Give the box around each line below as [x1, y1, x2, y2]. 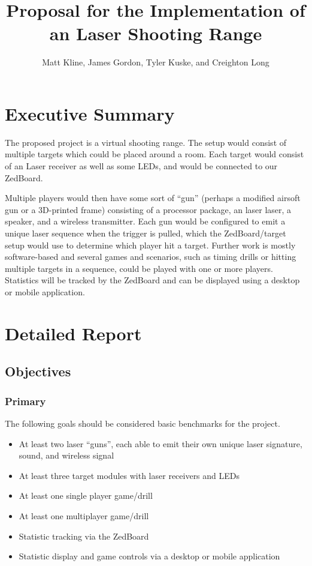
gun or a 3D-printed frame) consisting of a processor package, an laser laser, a [5, 203, 292, 215]
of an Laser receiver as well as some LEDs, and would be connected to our [5, 160, 278, 172]
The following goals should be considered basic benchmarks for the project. [5, 417, 280, 429]
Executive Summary [5, 101, 175, 125]
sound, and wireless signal [19, 449, 114, 462]
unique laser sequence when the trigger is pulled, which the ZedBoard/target [5, 227, 286, 239]
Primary [5, 393, 46, 408]
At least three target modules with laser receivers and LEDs [19, 469, 240, 481]
